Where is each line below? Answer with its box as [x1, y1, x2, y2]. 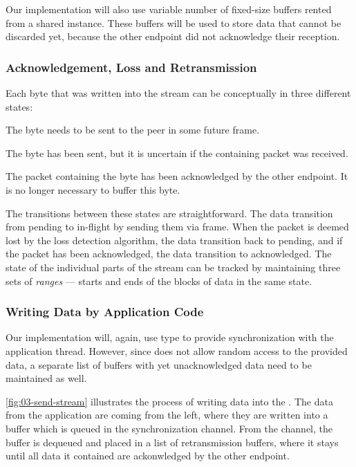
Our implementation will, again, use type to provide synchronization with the [6, 330, 334, 345]
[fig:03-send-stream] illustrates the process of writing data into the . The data [6, 394, 333, 408]
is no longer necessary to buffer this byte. [6, 182, 180, 196]
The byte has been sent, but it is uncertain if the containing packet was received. [6, 145, 348, 160]
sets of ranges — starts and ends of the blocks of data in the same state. [6, 273, 312, 288]
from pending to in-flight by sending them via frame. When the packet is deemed [6, 219, 349, 234]
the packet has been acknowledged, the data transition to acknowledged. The [6, 246, 332, 261]
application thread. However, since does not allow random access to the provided [6, 343, 348, 358]
